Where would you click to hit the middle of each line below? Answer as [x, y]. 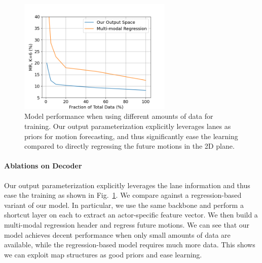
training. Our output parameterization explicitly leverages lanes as [128, 126]
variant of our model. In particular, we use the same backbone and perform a [124, 205]
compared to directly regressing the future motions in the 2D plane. [129, 146]
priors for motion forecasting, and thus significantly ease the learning [131, 136]
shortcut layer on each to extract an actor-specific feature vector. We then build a [131, 215]
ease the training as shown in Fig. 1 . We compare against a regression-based [123, 195]
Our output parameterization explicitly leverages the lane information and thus [127, 185]
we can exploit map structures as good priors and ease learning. [103, 254]
